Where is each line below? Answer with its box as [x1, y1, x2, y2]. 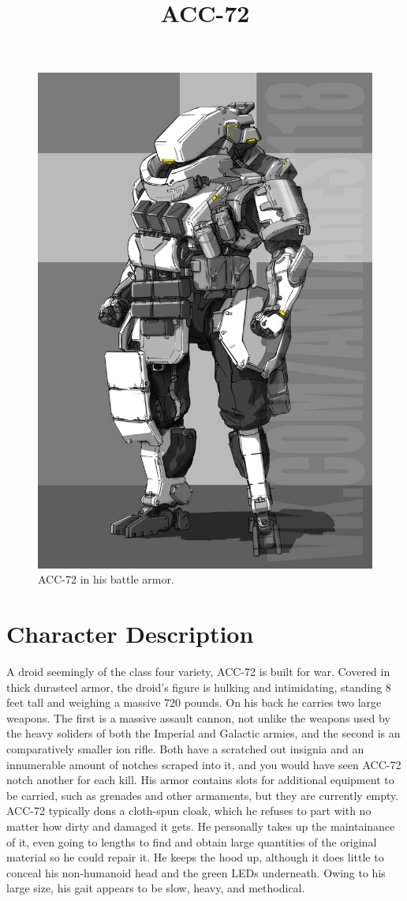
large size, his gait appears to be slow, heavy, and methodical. [6, 880, 305, 896]
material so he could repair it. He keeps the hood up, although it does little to [6, 849, 384, 865]
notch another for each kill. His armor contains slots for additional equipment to [6, 771, 394, 788]
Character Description [6, 618, 254, 650]
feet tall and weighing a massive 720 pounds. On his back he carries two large [6, 694, 382, 711]
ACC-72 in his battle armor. [38, 571, 174, 588]
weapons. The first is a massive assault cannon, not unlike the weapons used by [6, 709, 390, 726]
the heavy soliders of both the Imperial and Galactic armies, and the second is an [6, 725, 401, 741]
